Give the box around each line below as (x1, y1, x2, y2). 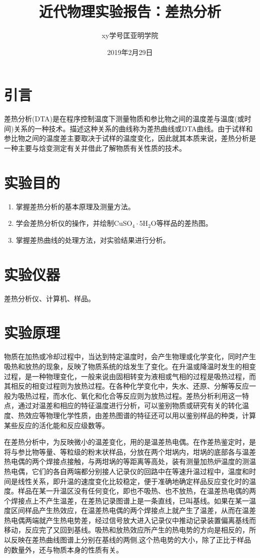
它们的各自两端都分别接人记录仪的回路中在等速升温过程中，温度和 (31, 466, 249, 476)
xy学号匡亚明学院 (101, 30, 158, 40)
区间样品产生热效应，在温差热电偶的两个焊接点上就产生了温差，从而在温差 (10, 505, 256, 516)
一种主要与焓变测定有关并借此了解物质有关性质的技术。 (4, 143, 186, 153)
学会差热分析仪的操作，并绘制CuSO (15, 218, 132, 228)
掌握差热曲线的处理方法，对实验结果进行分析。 (15, 234, 170, 245)
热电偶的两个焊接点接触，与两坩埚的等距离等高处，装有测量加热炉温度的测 (4, 456, 249, 467)
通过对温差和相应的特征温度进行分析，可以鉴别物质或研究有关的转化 (17, 400, 242, 411)
